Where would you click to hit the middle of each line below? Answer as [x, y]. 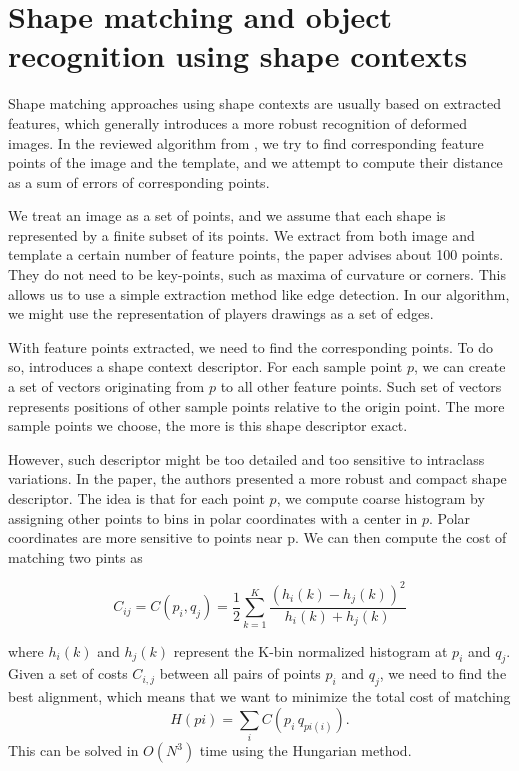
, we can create [460, 366]
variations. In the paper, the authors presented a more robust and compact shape [257, 478]
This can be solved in [73, 750]
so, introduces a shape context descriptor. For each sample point [205, 366]
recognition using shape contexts [238, 55]
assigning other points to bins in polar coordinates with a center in [213, 517]
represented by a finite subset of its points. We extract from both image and [241, 234]
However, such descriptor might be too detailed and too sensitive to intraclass [246, 458]
